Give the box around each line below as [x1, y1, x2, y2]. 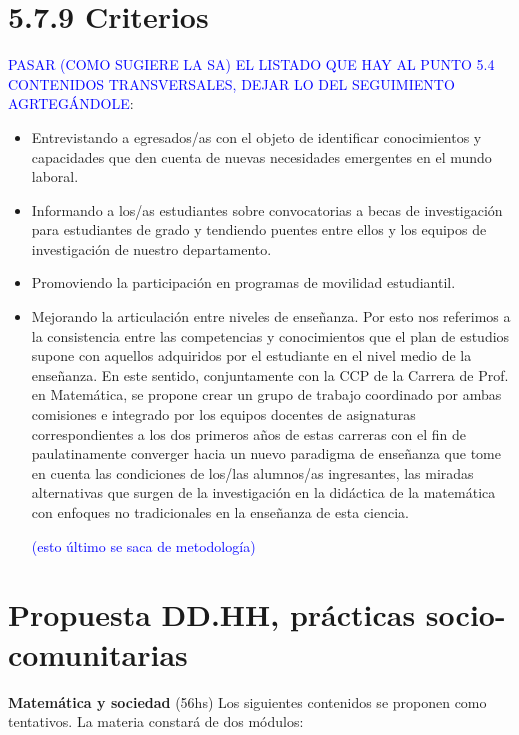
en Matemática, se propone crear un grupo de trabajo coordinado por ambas [31, 384, 502, 405]
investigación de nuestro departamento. [31, 238, 272, 259]
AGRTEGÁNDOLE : [8, 93, 134, 114]
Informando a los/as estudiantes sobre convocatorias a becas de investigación [31, 199, 503, 220]
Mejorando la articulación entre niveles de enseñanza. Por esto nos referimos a [31, 306, 511, 327]
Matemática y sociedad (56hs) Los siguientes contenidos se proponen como [8, 691, 487, 712]
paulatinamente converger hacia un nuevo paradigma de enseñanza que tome [31, 443, 501, 464]
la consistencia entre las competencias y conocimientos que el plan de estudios [31, 325, 510, 346]
